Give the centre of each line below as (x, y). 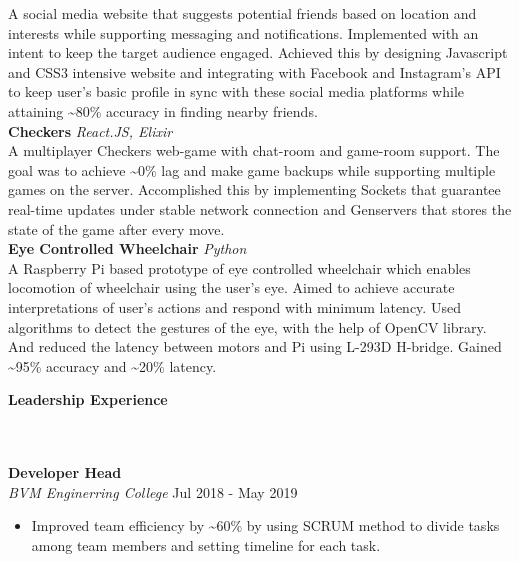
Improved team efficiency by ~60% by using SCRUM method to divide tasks (265, 525)
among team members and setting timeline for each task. (206, 544)
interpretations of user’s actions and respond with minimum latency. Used (234, 306)
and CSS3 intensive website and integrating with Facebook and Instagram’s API (254, 71)
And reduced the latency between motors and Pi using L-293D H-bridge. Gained (255, 346)
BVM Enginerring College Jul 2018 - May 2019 (153, 491)
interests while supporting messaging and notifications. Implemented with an (243, 32)
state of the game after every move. (116, 228)
